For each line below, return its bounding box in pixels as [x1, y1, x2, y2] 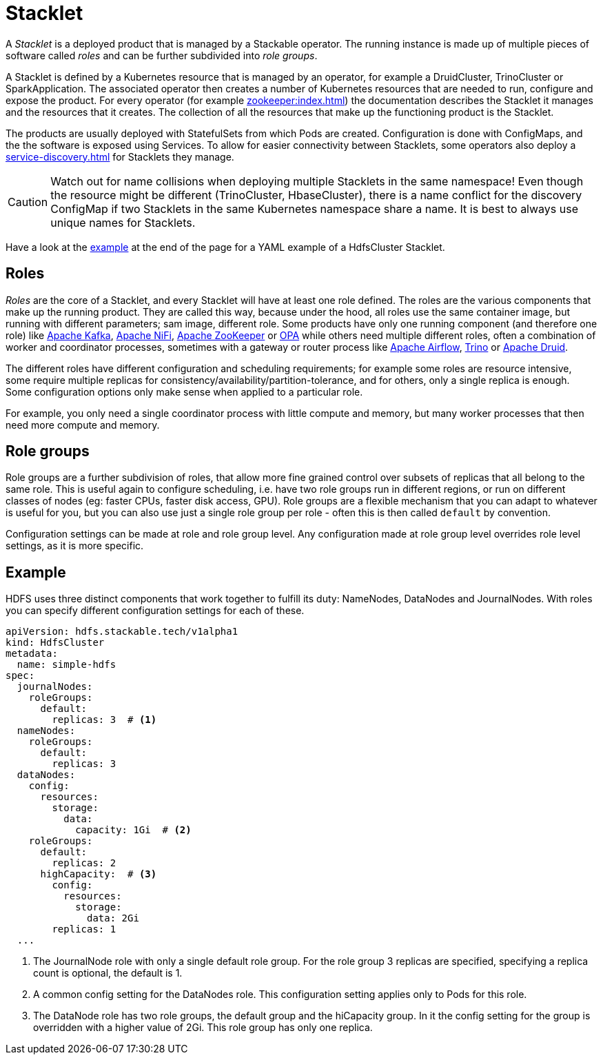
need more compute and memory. [6, 418, 160, 431]
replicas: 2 [52, 857, 116, 869]
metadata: [6, 648, 58, 660]
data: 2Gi [87, 913, 139, 924]
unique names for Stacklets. [50, 215, 196, 230]
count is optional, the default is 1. [33, 967, 183, 979]
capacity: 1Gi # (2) [75, 824, 192, 836]
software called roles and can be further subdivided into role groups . [6, 49, 318, 61]
